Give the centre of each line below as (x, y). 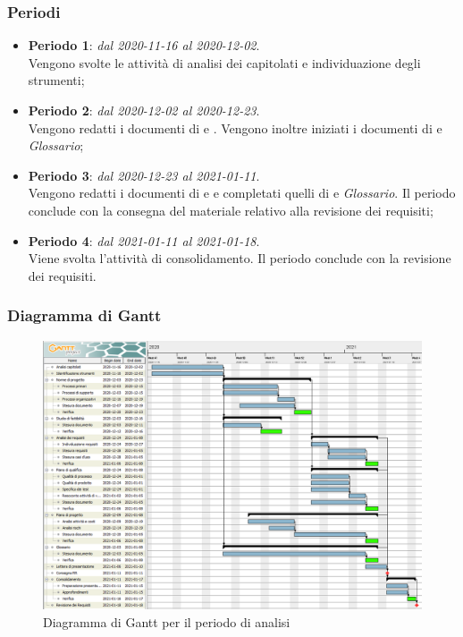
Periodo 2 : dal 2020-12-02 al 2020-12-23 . (144, 110)
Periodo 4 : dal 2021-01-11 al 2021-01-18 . (144, 240)
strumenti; (56, 80)
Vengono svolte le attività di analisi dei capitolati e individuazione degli (224, 62)
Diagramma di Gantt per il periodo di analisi (167, 621)
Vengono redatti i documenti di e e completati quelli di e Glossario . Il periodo (242, 193)
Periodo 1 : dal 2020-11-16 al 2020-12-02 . (144, 45)
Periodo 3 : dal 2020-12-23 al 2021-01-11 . (144, 175)
